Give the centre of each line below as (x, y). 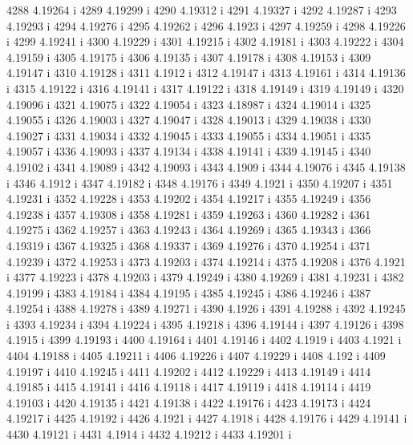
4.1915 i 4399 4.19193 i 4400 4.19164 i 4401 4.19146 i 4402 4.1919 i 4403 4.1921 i (204, 340)
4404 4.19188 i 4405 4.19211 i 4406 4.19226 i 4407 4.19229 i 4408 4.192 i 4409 (196, 356)
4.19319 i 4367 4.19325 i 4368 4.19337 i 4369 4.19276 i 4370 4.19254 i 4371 (189, 245)
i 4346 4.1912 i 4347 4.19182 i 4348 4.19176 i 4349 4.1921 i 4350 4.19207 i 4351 (200, 182)
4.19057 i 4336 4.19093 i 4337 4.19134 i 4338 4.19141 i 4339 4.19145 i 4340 (189, 151)
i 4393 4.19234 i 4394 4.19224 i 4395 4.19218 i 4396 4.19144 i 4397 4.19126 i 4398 (205, 324)
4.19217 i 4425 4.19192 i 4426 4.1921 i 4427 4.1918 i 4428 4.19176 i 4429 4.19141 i (207, 418)
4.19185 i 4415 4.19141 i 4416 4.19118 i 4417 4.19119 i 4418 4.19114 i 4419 (189, 387)
